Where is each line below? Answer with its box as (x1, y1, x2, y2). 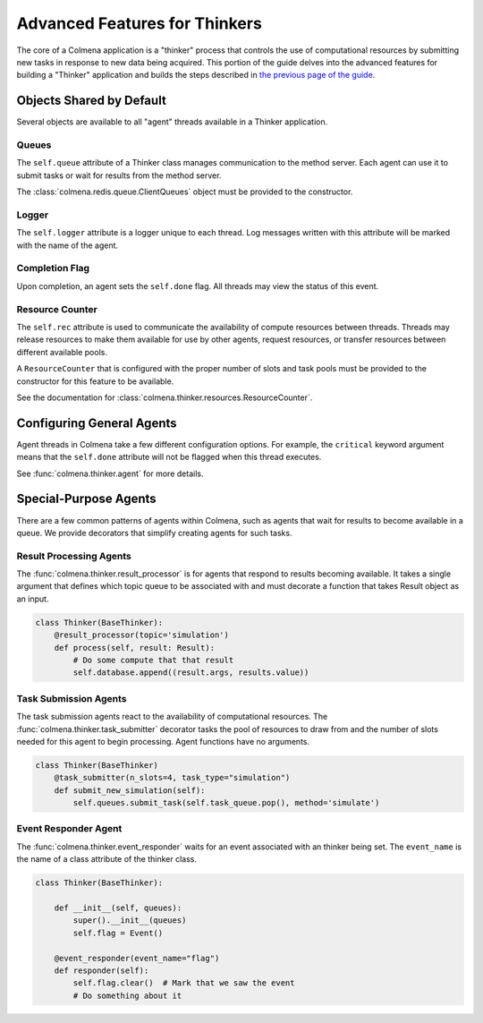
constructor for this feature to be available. (16, 376, 174, 387)
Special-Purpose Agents (16, 491, 157, 507)
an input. (16, 593, 49, 604)
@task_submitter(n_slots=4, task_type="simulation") (54, 772, 291, 783)
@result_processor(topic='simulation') (54, 630, 230, 640)
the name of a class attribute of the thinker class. (16, 854, 197, 865)
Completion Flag (16, 262, 89, 275)
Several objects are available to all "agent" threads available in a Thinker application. (16, 116, 328, 127)
